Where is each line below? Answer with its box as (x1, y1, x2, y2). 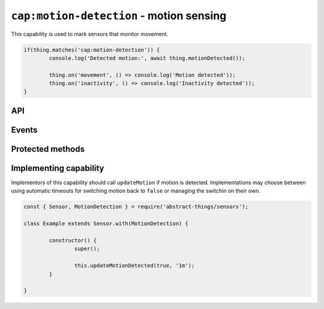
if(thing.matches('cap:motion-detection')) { (23, 46, 160, 53)
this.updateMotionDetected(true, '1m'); (74, 262, 195, 269)
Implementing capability (11, 163, 104, 173)
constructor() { (49, 237, 97, 244)
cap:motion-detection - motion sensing (11, 9, 227, 22)
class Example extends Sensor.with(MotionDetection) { (23, 220, 188, 227)
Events (11, 125, 38, 135)
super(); (74, 245, 100, 252)
